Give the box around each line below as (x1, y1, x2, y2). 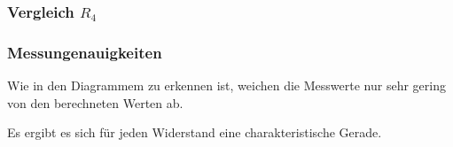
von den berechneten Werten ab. (7, 93, 184, 112)
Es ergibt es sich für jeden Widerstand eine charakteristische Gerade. (7, 123, 382, 142)
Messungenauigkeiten (7, 41, 162, 63)
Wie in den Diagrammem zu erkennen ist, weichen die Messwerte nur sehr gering (7, 76, 446, 95)
